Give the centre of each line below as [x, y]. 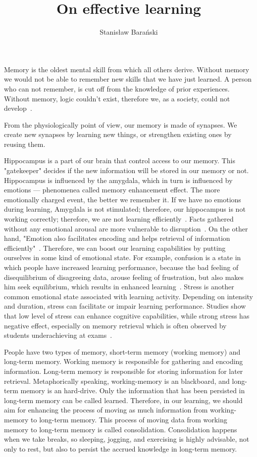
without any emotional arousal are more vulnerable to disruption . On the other [126, 228]
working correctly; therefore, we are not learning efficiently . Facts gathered [119, 219]
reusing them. [25, 144]
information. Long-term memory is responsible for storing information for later [124, 371]
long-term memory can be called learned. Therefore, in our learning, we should [123, 400]
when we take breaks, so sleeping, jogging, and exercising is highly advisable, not [127, 439]
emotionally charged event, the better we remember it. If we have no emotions [123, 199]
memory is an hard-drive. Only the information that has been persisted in [133, 390]
